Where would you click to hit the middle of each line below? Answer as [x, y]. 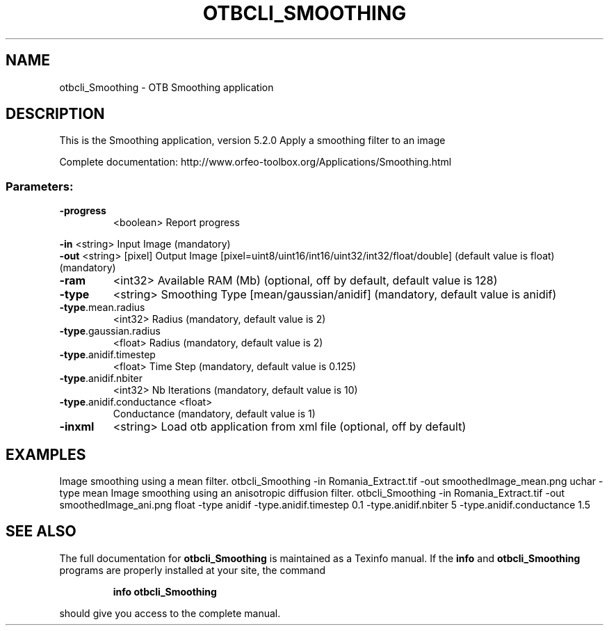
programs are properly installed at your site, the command [193, 570]
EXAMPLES [46, 454]
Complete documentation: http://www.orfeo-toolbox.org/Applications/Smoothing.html [255, 162]
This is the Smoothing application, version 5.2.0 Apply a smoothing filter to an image [252, 141]
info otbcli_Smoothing [165, 591]
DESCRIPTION [55, 114]
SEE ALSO [41, 532]
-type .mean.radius [102, 307]
